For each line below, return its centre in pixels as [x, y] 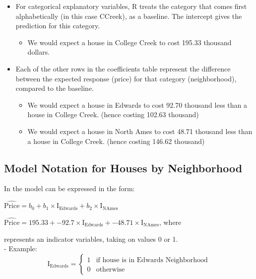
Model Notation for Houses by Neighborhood [123, 168]
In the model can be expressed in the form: [69, 188]
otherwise [110, 269]
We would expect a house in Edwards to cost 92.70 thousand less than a [137, 105]
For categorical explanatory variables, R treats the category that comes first [131, 6]
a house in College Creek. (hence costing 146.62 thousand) [116, 141]
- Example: [21, 248]
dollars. [39, 52]
